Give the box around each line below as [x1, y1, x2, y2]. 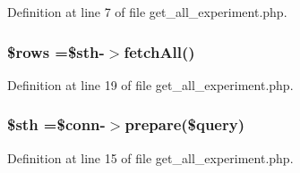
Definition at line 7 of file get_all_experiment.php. [7, 3, 287, 21]
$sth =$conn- [7, 113, 106, 136]
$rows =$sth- [7, 40, 105, 62]
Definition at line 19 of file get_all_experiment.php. [7, 75, 294, 94]
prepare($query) [124, 113, 244, 136]
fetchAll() [124, 40, 195, 62]
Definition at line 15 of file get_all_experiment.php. [7, 148, 294, 167]
